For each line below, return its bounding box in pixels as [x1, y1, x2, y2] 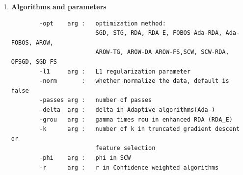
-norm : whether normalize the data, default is [39, 77, 229, 85]
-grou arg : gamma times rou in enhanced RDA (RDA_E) [39, 116, 233, 123]
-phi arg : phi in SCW [39, 154, 131, 161]
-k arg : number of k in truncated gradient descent [39, 125, 240, 133]
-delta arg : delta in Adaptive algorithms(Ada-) [39, 106, 216, 113]
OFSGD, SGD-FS [11, 58, 57, 65]
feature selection [95, 145, 156, 152]
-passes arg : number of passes [39, 97, 152, 104]
